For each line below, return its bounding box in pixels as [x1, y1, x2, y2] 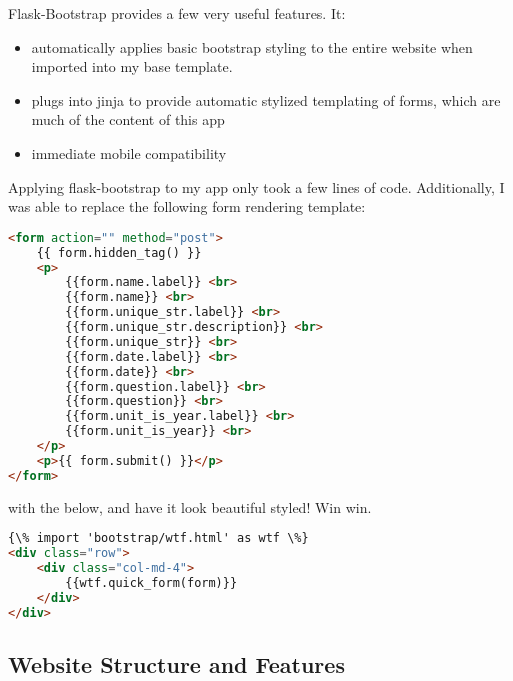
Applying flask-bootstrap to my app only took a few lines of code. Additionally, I [8, 176, 505, 197]
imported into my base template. [31, 56, 233, 77]
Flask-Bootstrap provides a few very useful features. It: [8, 3, 346, 23]
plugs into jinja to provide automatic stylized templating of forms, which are [31, 89, 501, 110]
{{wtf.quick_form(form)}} [65, 575, 238, 590]
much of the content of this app [31, 109, 225, 130]
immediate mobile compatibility [31, 142, 227, 163]
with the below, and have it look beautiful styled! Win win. [8, 496, 372, 517]
